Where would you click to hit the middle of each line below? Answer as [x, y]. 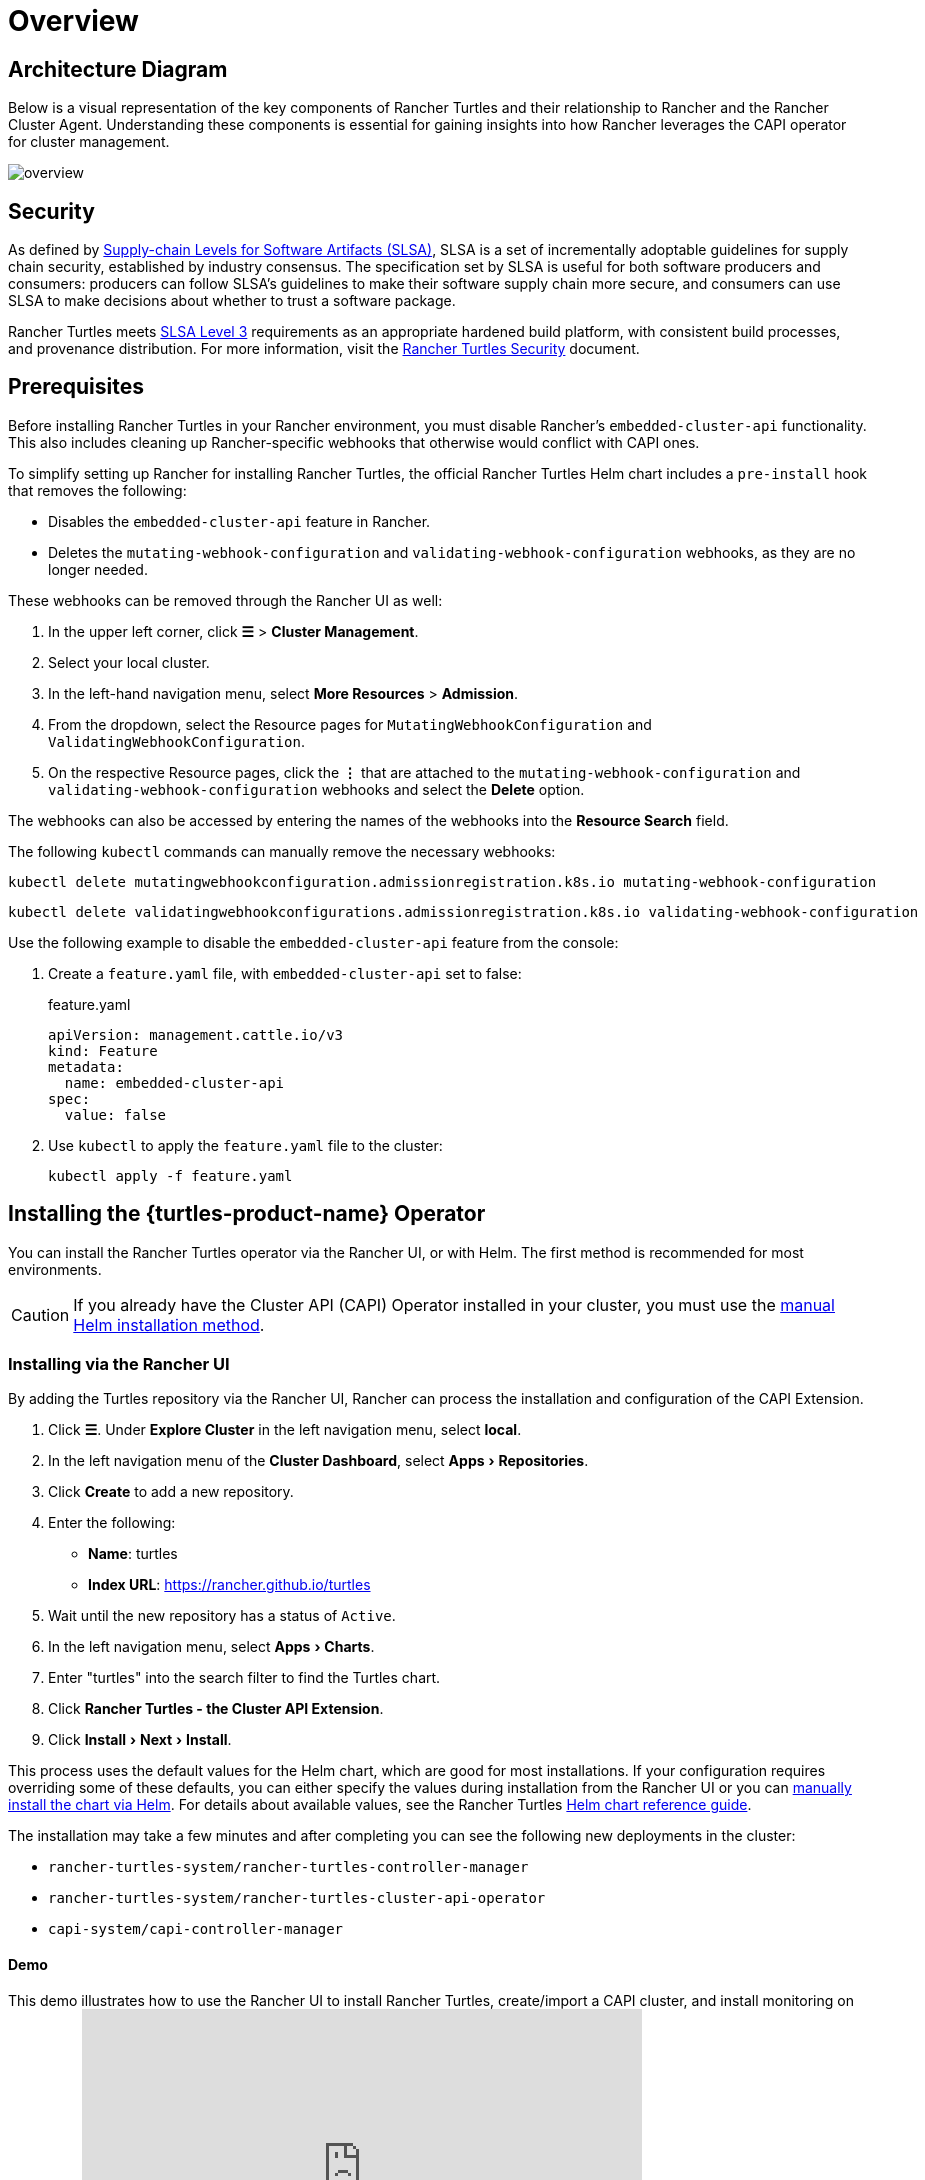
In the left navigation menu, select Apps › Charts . [211, 1647]
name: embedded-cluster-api [174, 1082]
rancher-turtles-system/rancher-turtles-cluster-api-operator [297, 1898]
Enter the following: [112, 1523]
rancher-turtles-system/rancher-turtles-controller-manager [288, 1867]
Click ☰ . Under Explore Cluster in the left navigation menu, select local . [285, 1430]
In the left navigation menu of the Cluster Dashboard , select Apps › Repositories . [318, 1461]
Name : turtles [133, 1554]
